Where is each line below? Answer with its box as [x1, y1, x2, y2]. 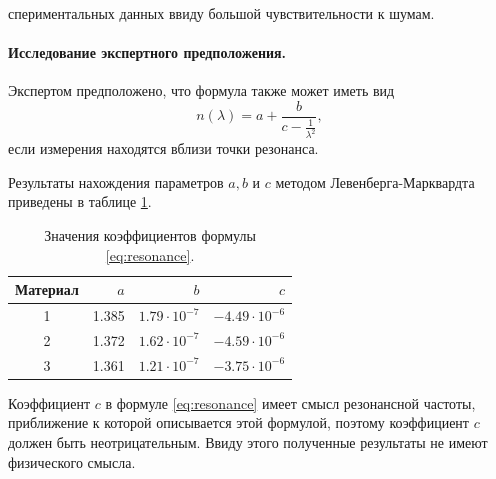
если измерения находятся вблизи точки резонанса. [8, 138, 319, 159]
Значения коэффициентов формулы [44, 225, 256, 246]
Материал [15, 279, 79, 300]
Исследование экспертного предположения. [8, 42, 287, 63]
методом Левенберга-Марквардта [275, 171, 475, 192]
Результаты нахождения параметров [8, 171, 224, 192]
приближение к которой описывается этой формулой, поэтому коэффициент [8, 412, 469, 433]
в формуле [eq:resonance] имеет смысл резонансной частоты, [105, 392, 476, 413]
